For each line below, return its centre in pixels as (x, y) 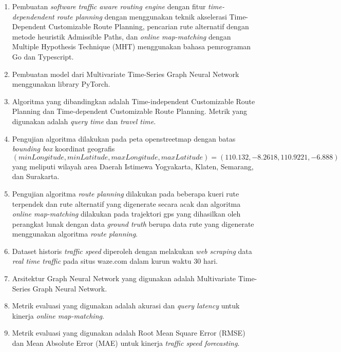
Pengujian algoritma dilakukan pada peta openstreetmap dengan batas (124, 138)
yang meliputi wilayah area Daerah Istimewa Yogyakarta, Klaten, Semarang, (133, 166)
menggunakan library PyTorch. (61, 84)
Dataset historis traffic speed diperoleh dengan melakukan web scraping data (132, 251)
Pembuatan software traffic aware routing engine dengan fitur (109, 6)
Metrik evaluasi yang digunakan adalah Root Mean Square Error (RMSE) (129, 333)
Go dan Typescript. (43, 56)
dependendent (33, 16)
